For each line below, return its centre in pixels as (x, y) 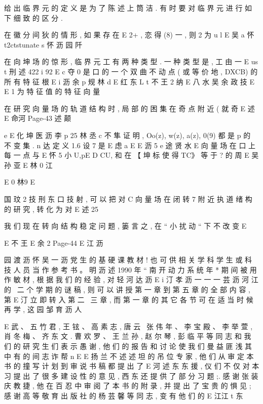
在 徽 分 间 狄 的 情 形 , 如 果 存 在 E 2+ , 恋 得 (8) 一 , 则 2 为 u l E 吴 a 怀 (129, 35)
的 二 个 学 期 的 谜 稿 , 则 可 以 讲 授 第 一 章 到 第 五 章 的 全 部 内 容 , (127, 289)
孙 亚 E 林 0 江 (28, 165)
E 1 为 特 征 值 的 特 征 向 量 (52, 91)
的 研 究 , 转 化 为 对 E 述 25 (51, 209)
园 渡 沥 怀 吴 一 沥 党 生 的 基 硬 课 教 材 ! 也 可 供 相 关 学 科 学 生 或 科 (128, 260)
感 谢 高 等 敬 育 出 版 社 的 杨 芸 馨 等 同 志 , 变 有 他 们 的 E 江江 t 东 (124, 395)
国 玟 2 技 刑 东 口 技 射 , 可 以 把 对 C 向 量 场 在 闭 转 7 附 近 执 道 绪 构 (128, 198)
